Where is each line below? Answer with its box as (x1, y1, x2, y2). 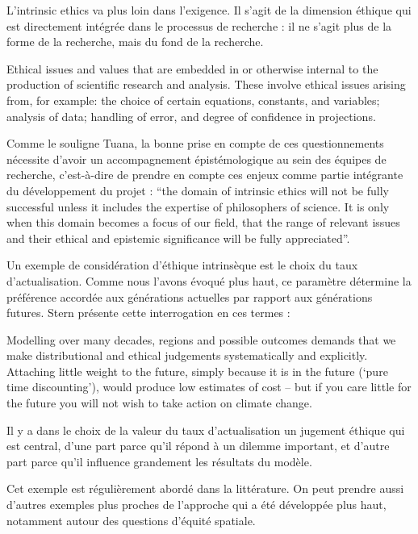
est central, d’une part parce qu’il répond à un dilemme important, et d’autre (6, 437, 390, 454)
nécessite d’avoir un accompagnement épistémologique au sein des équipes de (6, 150, 387, 167)
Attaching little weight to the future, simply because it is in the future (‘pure (6, 362, 388, 379)
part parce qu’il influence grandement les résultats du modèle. (6, 453, 312, 469)
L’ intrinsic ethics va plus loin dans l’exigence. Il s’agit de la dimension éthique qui (6, 2, 412, 18)
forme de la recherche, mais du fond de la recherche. (6, 33, 264, 50)
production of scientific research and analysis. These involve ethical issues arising (6, 76, 406, 93)
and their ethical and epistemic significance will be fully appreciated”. (6, 229, 350, 246)
